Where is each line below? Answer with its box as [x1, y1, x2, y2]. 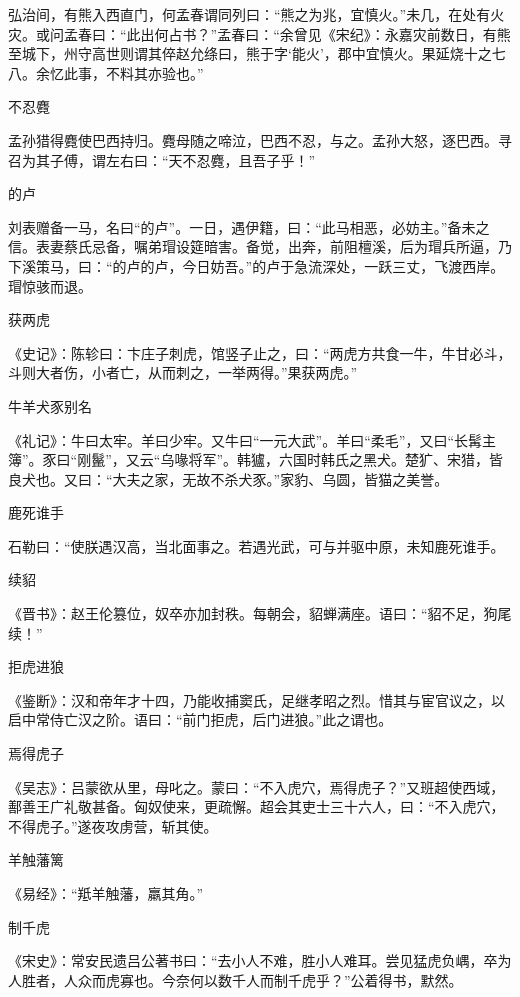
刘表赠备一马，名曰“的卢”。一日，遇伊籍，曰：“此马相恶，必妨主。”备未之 [8, 216, 490, 237]
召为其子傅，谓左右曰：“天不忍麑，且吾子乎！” [8, 149, 316, 170]
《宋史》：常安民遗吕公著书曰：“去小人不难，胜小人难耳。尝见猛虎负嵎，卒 [8, 950, 498, 971]
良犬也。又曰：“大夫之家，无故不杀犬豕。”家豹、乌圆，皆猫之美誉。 [8, 468, 449, 489]
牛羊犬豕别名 [8, 395, 92, 416]
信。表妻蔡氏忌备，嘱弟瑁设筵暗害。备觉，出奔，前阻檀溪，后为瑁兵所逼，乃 [8, 236, 512, 257]
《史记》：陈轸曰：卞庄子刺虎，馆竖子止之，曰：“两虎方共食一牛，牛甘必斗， [8, 342, 512, 363]
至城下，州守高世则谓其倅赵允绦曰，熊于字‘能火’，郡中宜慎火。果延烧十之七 [8, 43, 506, 64]
